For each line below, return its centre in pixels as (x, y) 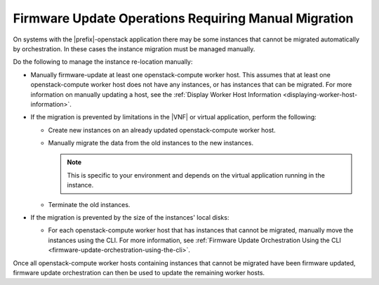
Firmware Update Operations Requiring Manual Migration (183, 18)
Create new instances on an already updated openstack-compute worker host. (162, 130)
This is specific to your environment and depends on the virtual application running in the (196, 175)
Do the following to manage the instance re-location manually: (103, 62)
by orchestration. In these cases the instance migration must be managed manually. (134, 48)
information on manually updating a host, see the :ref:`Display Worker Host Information (156, 94)
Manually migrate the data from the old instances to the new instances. (151, 143)
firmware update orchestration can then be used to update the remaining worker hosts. (139, 272)
